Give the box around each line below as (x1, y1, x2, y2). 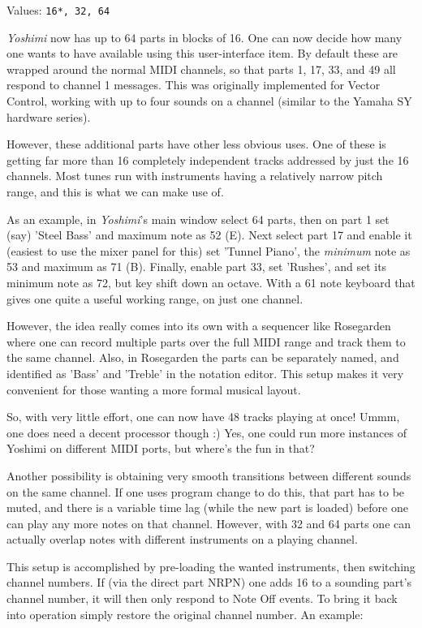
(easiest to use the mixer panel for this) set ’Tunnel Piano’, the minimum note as (6, 242, 411, 259)
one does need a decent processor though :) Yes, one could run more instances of (6, 424, 407, 441)
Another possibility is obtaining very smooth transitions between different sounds (6, 467, 411, 484)
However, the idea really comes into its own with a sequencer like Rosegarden (6, 317, 391, 334)
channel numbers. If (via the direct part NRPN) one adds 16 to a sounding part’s (6, 574, 412, 591)
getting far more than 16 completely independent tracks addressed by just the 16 (6, 151, 409, 168)
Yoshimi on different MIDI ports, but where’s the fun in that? (6, 440, 315, 457)
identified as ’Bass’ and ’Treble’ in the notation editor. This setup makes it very (6, 364, 404, 381)
